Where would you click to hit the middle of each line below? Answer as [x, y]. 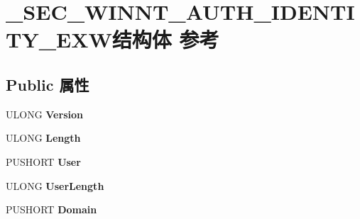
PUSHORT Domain [51, 209]
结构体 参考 [165, 39]
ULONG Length [43, 138]
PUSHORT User [43, 161]
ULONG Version [44, 114]
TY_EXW [59, 39]
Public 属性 [48, 84]
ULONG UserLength [55, 185]
